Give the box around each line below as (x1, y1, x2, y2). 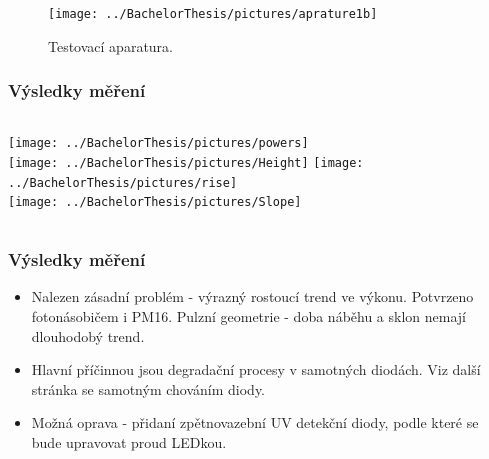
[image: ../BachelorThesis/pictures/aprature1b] (48, 7, 378, 21)
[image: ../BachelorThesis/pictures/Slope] (8, 195, 302, 210)
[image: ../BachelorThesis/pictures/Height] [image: (8, 156, 364, 171)
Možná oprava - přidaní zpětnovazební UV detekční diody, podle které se (31, 412, 479, 433)
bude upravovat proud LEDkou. (31, 431, 227, 452)
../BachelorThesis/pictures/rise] (8, 175, 238, 190)
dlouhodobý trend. (31, 325, 145, 346)
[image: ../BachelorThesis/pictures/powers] (8, 136, 309, 151)
